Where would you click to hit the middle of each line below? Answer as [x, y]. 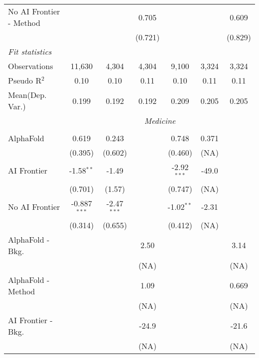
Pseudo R [25, 80]
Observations [31, 66]
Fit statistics [30, 51]
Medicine [160, 121]
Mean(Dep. [27, 95]
